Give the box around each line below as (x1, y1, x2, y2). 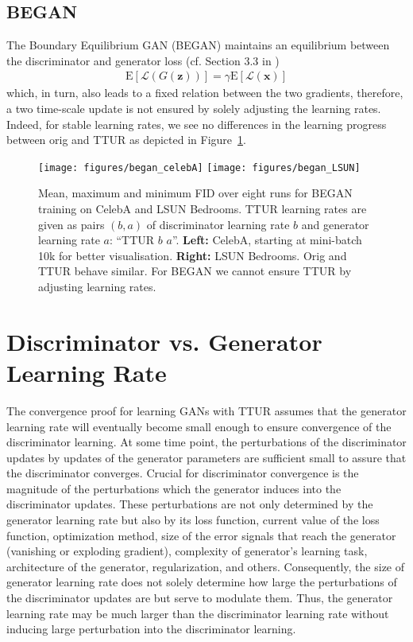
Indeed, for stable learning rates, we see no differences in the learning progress (6, 115, 387, 132)
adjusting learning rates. (38, 278, 156, 295)
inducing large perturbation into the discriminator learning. (6, 621, 296, 637)
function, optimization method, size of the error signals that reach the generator (6, 527, 396, 543)
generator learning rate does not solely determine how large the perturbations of (6, 574, 397, 590)
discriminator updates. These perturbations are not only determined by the (6, 496, 373, 512)
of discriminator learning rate (146, 216, 290, 232)
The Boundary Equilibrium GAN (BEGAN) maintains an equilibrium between (6, 37, 390, 53)
